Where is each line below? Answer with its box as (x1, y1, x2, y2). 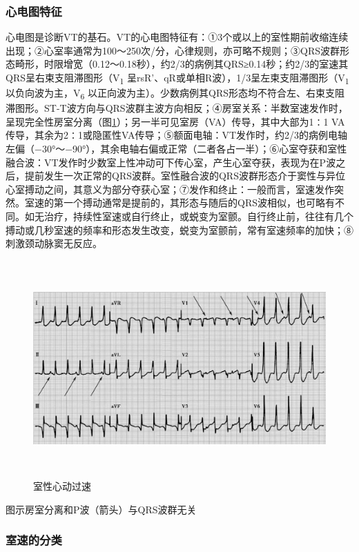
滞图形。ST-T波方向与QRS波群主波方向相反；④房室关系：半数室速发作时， (6, 101, 348, 115)
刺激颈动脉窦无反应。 (6, 236, 102, 250)
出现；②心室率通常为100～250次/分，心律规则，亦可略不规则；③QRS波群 (6, 43, 340, 57)
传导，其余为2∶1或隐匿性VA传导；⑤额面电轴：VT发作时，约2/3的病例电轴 (6, 128, 348, 142)
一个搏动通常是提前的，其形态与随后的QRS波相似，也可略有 (63, 195, 335, 210)
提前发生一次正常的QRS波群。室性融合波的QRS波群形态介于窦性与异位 (24, 168, 345, 183)
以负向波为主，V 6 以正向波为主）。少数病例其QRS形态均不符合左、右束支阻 (6, 86, 345, 101)
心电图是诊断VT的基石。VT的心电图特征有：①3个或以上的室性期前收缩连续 (6, 30, 349, 44)
